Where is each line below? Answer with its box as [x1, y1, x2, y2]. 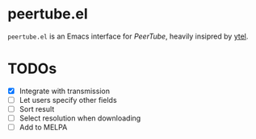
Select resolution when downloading [19, 113, 141, 123]
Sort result [19, 104, 55, 113]
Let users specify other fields [19, 95, 118, 104]
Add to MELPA [19, 122, 68, 133]
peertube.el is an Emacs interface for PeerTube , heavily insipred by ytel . [7, 31, 249, 41]
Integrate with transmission [19, 86, 111, 96]
